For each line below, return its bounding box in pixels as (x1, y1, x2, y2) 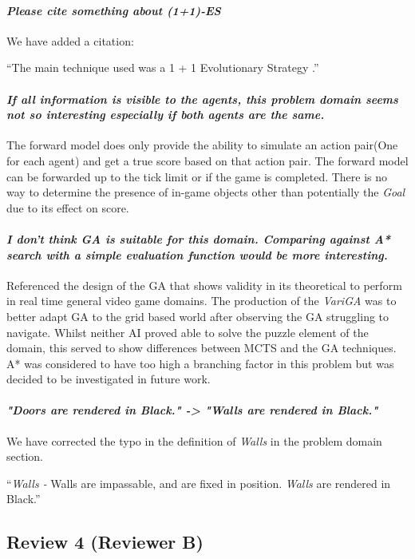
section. (6, 448, 43, 465)
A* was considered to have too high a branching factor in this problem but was (6, 355, 394, 371)
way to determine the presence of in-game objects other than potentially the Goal (6, 184, 405, 200)
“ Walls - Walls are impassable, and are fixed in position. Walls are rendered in (6, 474, 391, 491)
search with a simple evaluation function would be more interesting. (6, 246, 388, 263)
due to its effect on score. (6, 199, 129, 216)
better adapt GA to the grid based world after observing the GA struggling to (6, 307, 389, 324)
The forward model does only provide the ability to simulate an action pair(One (6, 137, 398, 153)
